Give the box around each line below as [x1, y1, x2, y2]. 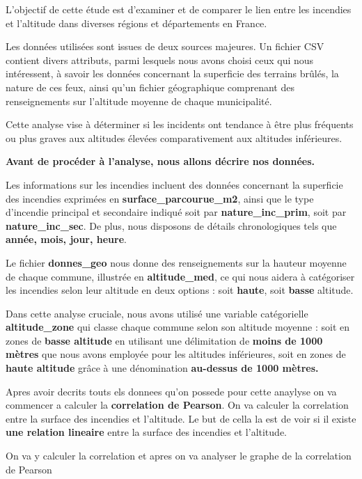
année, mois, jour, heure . [6, 232, 127, 246]
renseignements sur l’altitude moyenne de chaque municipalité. [6, 93, 272, 108]
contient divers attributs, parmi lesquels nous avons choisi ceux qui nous [6, 52, 314, 67]
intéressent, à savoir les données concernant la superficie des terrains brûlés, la [6, 66, 339, 81]
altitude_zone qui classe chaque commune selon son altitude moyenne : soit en [6, 320, 350, 334]
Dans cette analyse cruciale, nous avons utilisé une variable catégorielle [6, 306, 308, 320]
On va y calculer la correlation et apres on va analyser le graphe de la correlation [6, 448, 352, 463]
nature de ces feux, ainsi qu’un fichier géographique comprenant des [6, 79, 294, 94]
